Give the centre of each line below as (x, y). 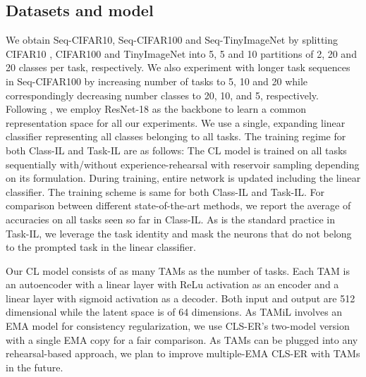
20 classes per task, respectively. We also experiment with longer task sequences (178, 67)
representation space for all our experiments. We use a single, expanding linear (176, 122)
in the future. (35, 367)
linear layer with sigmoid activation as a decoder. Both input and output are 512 (181, 298)
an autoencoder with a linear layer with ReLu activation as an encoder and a (172, 284)
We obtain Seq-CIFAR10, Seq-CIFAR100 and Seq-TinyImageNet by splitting (172, 40)
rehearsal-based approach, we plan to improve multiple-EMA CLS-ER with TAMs (183, 353)
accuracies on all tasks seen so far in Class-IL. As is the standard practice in (170, 219)
